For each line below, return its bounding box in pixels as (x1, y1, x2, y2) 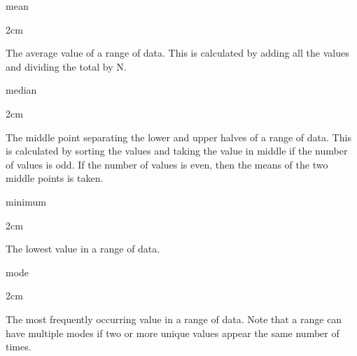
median (6, 83, 37, 97)
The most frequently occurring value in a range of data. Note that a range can (6, 311, 342, 326)
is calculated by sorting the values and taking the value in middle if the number (6, 143, 348, 158)
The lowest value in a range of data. (6, 241, 160, 256)
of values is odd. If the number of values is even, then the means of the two (6, 157, 328, 171)
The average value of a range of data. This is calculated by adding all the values (6, 45, 349, 60)
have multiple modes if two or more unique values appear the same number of (6, 325, 339, 340)
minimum (6, 194, 46, 208)
